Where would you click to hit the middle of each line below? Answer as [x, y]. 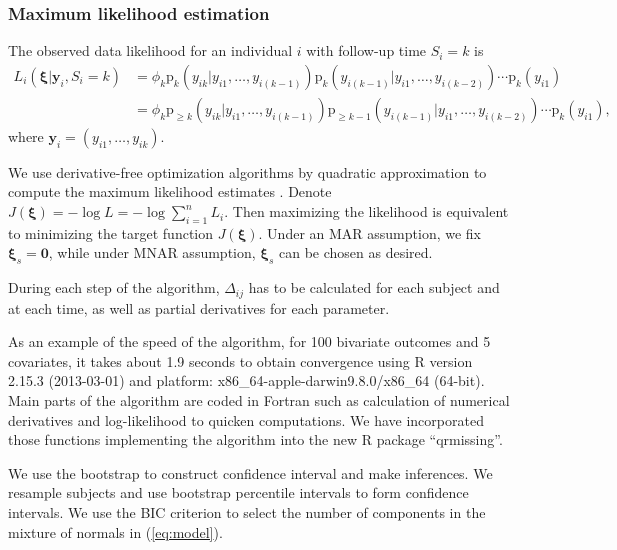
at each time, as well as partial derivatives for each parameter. [199, 307]
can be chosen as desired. [355, 252]
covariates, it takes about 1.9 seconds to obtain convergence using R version [240, 360]
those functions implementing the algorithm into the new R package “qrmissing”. [255, 439]
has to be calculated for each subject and [374, 287]
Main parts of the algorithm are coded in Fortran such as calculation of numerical [259, 400]
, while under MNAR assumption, [152, 252]
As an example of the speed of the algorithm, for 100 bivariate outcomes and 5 [249, 341]
